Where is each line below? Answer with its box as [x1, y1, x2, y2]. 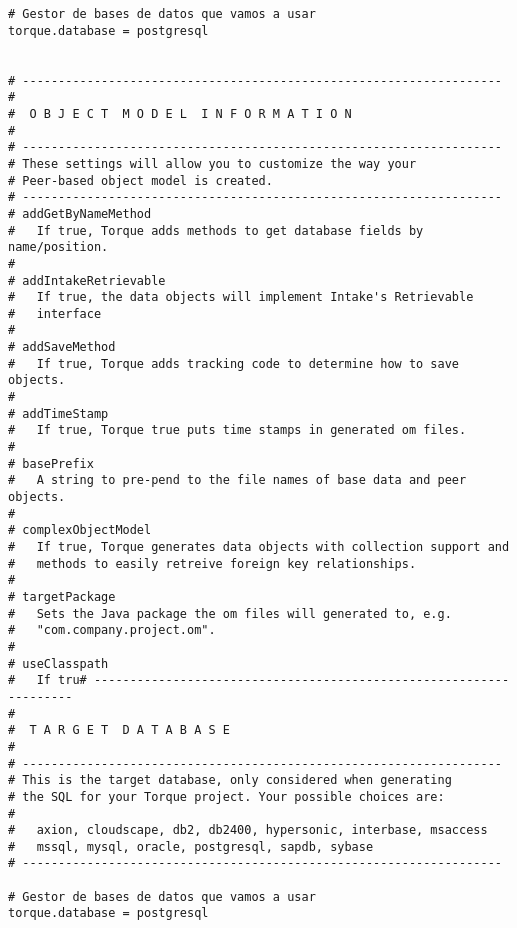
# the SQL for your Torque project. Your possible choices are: [8, 789, 445, 804]
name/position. [8, 240, 109, 255]
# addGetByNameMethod [8, 206, 152, 221]
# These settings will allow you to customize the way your [8, 156, 417, 171]
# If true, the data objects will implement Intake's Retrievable [8, 290, 474, 305]
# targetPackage [8, 589, 116, 604]
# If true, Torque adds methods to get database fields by [8, 223, 424, 238]
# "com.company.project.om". [8, 623, 216, 638]
